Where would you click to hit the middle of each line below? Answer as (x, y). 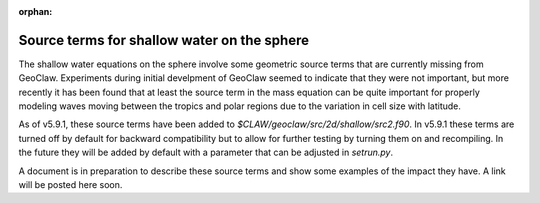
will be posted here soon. (70, 185)
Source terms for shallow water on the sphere (164, 40)
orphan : (35, 11)
